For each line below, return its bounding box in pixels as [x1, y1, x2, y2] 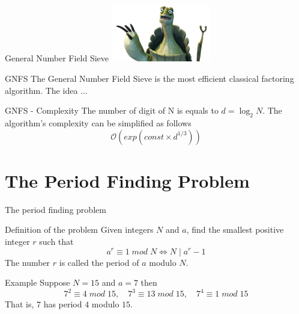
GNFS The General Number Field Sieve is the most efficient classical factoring [5, 72, 294, 85]
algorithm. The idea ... [5, 84, 88, 96]
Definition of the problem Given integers [5, 223, 154, 236]
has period [43, 298, 82, 310]
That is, [5, 298, 34, 310]
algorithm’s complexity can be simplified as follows [5, 117, 192, 129]
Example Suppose [5, 276, 70, 289]
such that [39, 235, 74, 247]
